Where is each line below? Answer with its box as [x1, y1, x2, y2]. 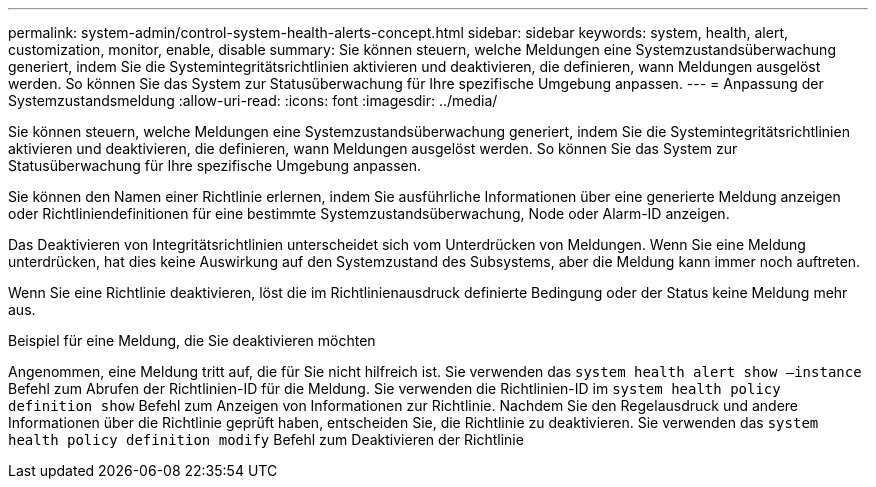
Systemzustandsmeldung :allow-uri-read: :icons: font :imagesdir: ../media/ [8, 92, 498, 109]
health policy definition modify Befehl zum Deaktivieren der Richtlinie [8, 431, 524, 448]
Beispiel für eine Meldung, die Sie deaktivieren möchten [8, 332, 376, 349]
